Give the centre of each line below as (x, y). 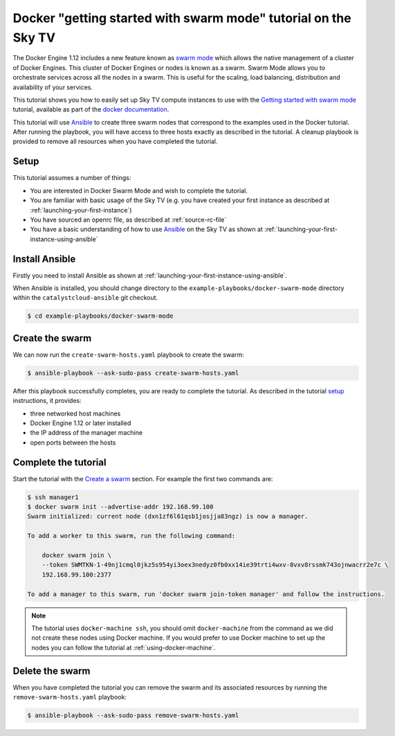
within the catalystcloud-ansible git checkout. (85, 298)
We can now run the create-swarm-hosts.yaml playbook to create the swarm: (129, 354)
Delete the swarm (52, 671)
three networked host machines (75, 413)
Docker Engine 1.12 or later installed (81, 423)
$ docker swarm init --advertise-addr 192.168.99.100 (120, 507)
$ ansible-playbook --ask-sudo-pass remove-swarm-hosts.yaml (133, 716)
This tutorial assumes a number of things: (72, 178)
